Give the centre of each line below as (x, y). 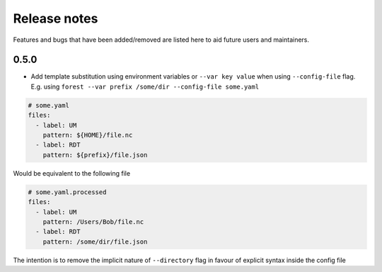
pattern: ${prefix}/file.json (95, 155)
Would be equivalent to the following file (72, 173)
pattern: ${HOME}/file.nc (88, 135)
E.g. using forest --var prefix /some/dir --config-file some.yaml (145, 86)
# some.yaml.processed (67, 192)
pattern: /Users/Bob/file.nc (93, 222)
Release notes (56, 18)
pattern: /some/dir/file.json (95, 242)
